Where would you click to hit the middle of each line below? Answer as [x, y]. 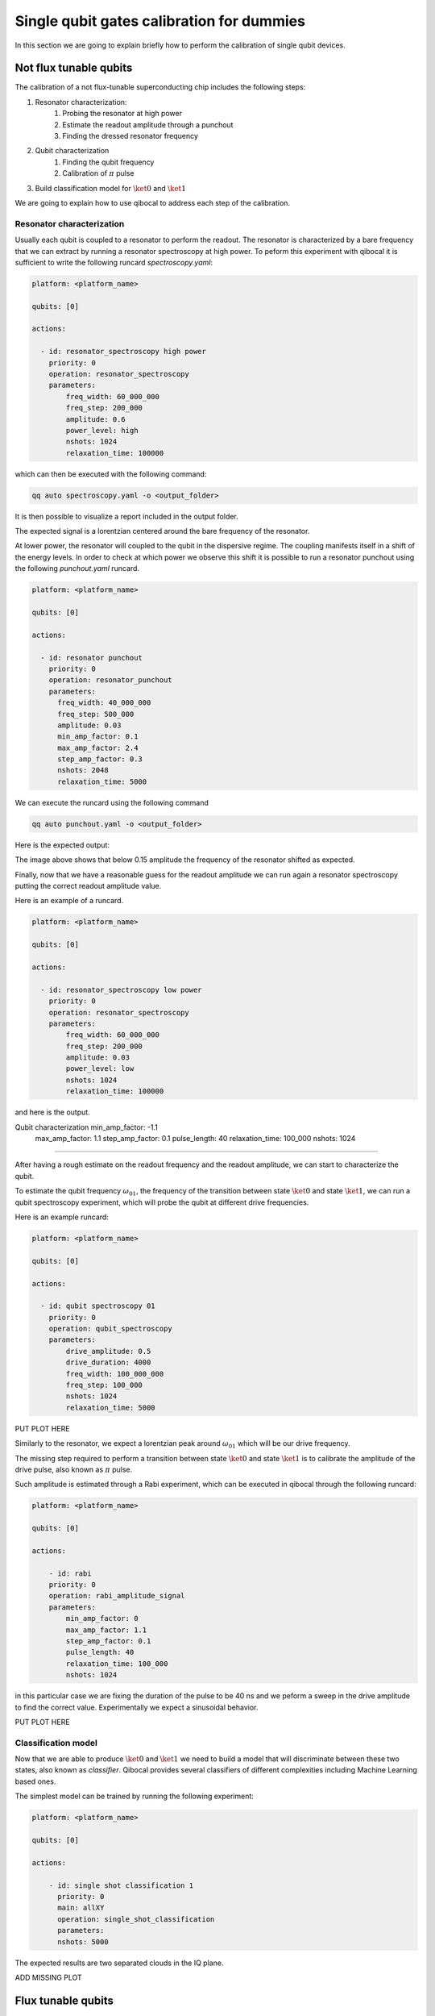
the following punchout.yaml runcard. [77, 569]
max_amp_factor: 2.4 [98, 748]
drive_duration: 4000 [108, 1362]
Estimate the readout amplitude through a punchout [148, 124]
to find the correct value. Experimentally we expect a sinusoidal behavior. [137, 1707]
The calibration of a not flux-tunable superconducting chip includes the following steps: [160, 87]
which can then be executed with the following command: [111, 474]
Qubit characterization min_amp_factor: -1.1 [87, 1127]
